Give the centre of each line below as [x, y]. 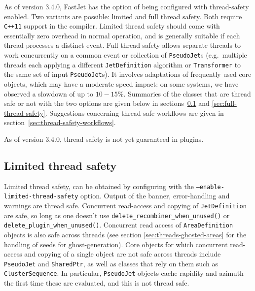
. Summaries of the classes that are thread [187, 93]
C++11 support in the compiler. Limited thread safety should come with [112, 26]
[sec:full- [224, 103]
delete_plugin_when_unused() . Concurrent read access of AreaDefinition [119, 225]
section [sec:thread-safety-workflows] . [60, 122]
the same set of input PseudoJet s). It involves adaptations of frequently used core [128, 74]
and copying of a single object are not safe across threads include [123, 254]
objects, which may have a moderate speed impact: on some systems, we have [121, 84]
